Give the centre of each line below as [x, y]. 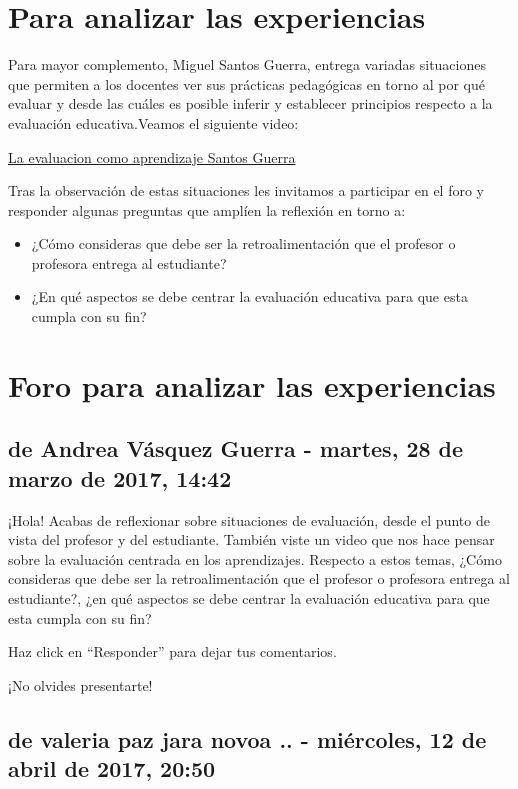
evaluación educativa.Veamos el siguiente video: [153, 122]
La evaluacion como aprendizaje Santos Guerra [152, 156]
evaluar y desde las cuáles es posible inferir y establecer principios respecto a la [250, 103]
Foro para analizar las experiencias [252, 384]
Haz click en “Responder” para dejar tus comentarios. [172, 651]
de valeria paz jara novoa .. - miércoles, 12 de [247, 738]
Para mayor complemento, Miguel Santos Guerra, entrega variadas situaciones [247, 64]
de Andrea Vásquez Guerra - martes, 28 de [236, 448]
